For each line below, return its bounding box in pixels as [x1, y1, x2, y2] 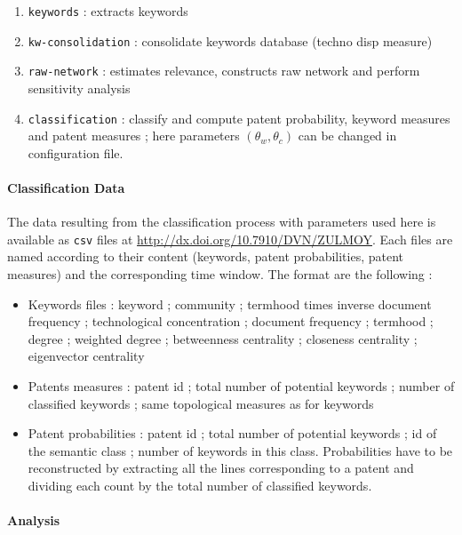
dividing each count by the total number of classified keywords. [28, 475, 372, 494]
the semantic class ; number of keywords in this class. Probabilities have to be [28, 441, 453, 459]
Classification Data [7, 179, 125, 196]
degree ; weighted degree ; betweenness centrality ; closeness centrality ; [28, 329, 418, 347]
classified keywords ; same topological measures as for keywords [28, 394, 374, 412]
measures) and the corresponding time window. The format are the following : [7, 265, 433, 283]
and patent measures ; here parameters [28, 126, 240, 145]
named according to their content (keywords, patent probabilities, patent [7, 247, 403, 266]
